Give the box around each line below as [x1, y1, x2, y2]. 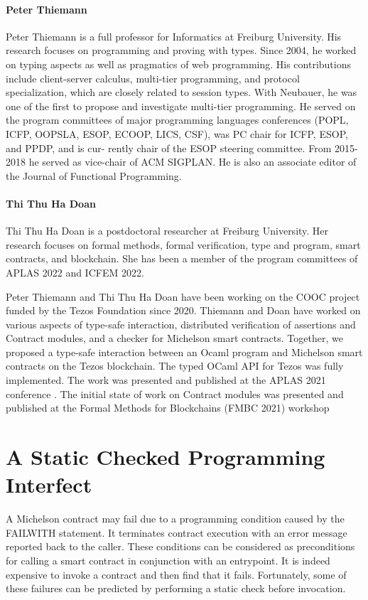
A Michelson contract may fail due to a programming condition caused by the [6, 511, 345, 526]
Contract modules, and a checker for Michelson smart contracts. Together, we [6, 331, 343, 345]
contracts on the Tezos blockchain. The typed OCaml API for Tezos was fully [6, 358, 344, 373]
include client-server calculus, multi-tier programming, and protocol [6, 70, 300, 85]
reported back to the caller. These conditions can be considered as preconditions [6, 539, 355, 554]
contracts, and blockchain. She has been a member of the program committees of [6, 251, 358, 266]
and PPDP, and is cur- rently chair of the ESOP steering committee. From [6, 140, 332, 155]
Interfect [6, 470, 92, 499]
